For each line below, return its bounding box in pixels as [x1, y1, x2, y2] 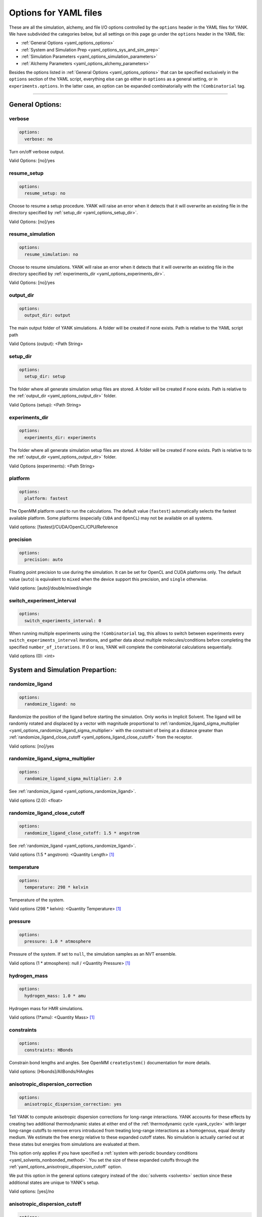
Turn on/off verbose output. [9, 148, 65, 154]
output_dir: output [24, 313, 71, 318]
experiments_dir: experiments [24, 435, 97, 440]
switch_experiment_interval [9, 597, 76, 604]
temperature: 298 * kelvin [24, 885, 89, 890]
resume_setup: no [24, 190, 65, 196]
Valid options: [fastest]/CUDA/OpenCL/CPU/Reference [9, 524, 118, 530]
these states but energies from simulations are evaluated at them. [9, 1141, 140, 1147]
